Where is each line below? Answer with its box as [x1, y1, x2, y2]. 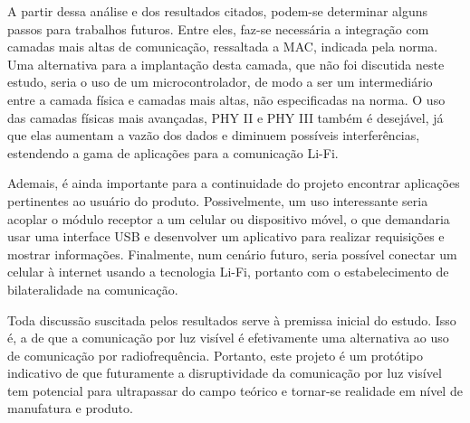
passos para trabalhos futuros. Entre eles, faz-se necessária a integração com [7, 19, 429, 38]
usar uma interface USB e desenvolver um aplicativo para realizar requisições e [7, 227, 445, 246]
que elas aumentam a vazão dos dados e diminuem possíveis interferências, [7, 126, 420, 145]
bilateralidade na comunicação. [7, 279, 178, 298]
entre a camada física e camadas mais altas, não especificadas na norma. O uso [7, 89, 446, 108]
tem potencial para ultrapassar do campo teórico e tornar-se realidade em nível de [7, 381, 463, 399]
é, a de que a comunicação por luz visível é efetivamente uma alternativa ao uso [7, 328, 449, 347]
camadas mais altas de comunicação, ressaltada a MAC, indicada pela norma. [7, 37, 438, 56]
